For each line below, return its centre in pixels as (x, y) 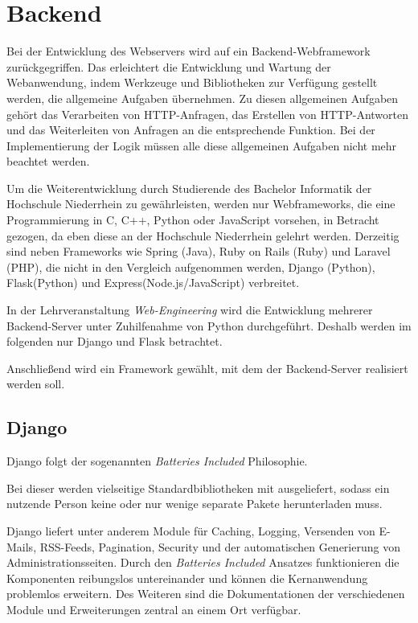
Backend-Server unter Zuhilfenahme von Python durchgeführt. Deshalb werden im (209, 325)
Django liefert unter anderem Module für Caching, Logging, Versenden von (191, 530)
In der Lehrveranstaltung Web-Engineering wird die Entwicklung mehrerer (190, 310)
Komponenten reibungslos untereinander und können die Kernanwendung (187, 578)
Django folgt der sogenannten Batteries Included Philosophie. (157, 461)
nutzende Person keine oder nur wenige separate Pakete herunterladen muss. (195, 504)
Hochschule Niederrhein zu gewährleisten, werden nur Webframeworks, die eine (201, 204)
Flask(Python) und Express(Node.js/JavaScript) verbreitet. (153, 283)
